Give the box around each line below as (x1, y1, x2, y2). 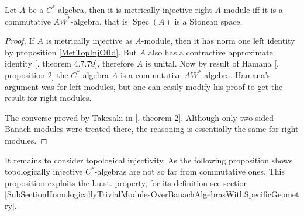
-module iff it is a (220, 4, 283, 15)
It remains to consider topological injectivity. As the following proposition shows (5, 154, 293, 166)
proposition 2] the (5, 68, 68, 81)
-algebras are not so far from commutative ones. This (94, 165, 285, 177)
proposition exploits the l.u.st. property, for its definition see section (5, 176, 248, 189)
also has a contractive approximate (148, 46, 273, 58)
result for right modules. (5, 92, 92, 104)
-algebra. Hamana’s (201, 68, 271, 81)
